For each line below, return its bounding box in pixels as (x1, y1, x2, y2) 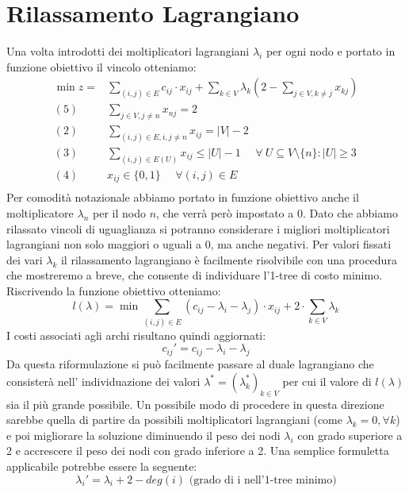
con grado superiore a (297, 426, 403, 443)
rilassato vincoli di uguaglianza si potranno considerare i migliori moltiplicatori (6, 220, 390, 237)
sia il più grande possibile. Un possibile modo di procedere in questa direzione (6, 395, 384, 412)
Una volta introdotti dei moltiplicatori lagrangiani (6, 43, 250, 60)
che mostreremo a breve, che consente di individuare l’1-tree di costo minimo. (6, 267, 383, 283)
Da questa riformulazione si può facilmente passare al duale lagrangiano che (6, 356, 374, 372)
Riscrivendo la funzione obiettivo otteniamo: (6, 282, 221, 298)
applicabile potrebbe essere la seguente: (6, 457, 197, 474)
